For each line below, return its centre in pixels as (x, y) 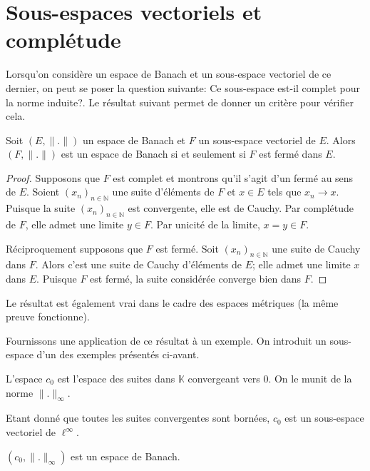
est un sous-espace (324, 418)
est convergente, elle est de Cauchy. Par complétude (241, 208)
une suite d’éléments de (163, 192)
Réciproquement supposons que (74, 248)
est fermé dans (291, 154)
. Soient (43, 192)
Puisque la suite (41, 208)
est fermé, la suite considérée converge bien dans (196, 279)
